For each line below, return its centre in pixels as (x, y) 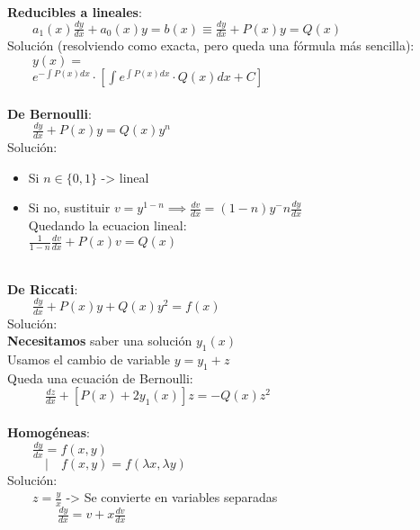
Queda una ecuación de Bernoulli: (100, 377)
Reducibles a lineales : (75, 11)
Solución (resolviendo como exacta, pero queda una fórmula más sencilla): (211, 45)
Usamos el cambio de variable (89, 359)
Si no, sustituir (69, 207)
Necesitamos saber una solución (100, 341)
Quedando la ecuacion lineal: (107, 225)
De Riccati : (43, 288)
